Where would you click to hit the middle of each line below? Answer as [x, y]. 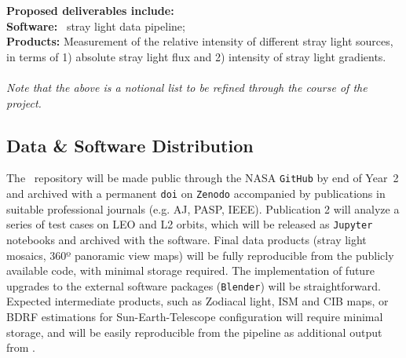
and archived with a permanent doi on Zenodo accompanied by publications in [196, 194]
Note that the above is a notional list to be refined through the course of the [187, 87]
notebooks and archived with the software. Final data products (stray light [187, 239]
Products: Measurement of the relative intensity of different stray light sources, [200, 41]
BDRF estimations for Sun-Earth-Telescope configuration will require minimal [195, 316]
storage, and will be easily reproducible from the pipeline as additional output [194, 332]
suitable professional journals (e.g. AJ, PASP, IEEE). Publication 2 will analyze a [203, 208]
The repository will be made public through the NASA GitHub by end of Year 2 [203, 178]
